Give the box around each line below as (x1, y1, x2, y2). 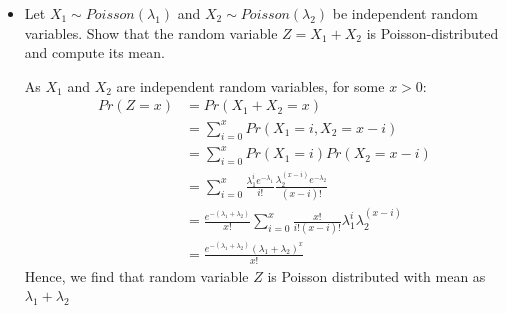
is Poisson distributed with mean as (267, 265, 486, 286)
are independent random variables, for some (116, 75, 385, 96)
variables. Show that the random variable (24, 22, 278, 43)
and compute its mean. (24, 42, 165, 63)
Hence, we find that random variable (24, 265, 249, 286)
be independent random (332, 3, 478, 23)
